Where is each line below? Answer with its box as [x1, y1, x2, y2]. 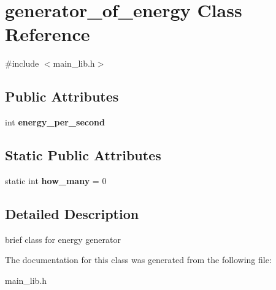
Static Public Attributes [5, 146, 161, 165]
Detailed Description [5, 204, 139, 223]
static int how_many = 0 [5, 174, 107, 187]
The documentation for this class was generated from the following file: [5, 253, 272, 266]
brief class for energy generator [5, 232, 121, 245]
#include [5, 57, 39, 70]
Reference [5, 21, 90, 46]
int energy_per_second [5, 116, 105, 128]
